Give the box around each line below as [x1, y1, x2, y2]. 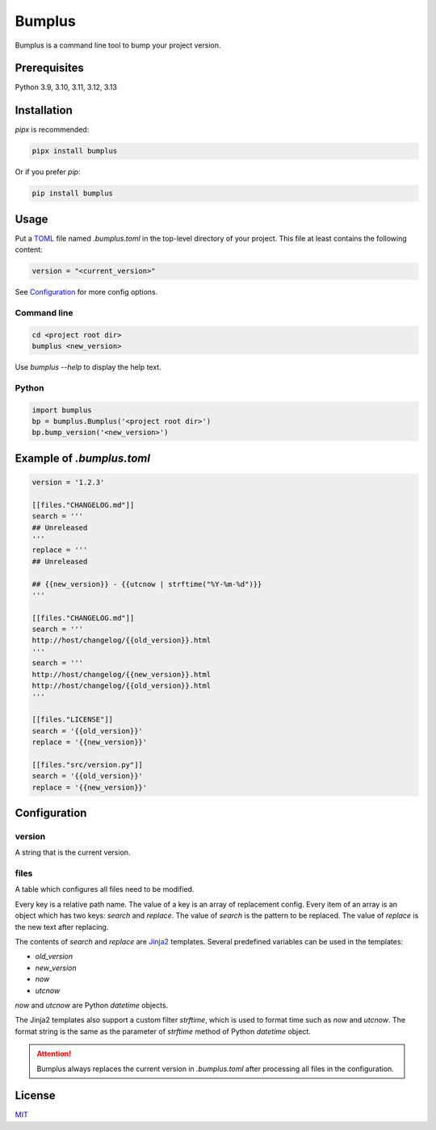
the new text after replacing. [15, 922, 109, 931]
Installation [15, 103, 73, 117]
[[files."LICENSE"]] [31, 715, 113, 724]
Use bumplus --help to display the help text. [15, 362, 161, 372]
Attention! [36, 1049, 72, 1059]
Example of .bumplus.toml [15, 451, 151, 465]
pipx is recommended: [15, 125, 90, 135]
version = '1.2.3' [31, 478, 105, 488]
